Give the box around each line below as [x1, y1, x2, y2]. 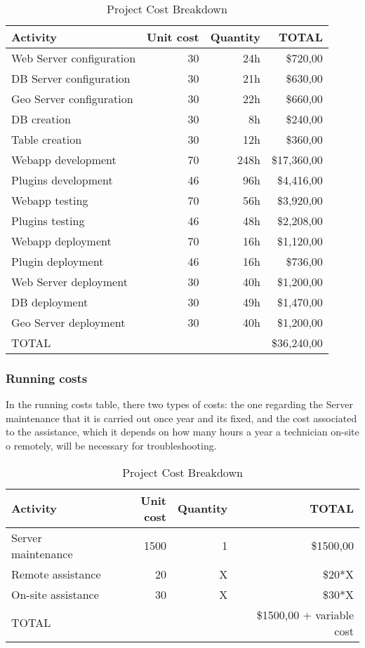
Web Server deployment [11, 274, 128, 290]
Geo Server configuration [11, 90, 133, 107]
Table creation [11, 131, 82, 147]
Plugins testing [11, 212, 85, 229]
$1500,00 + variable [256, 606, 354, 623]
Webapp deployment [11, 233, 112, 249]
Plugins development [11, 172, 113, 188]
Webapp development [11, 151, 117, 168]
